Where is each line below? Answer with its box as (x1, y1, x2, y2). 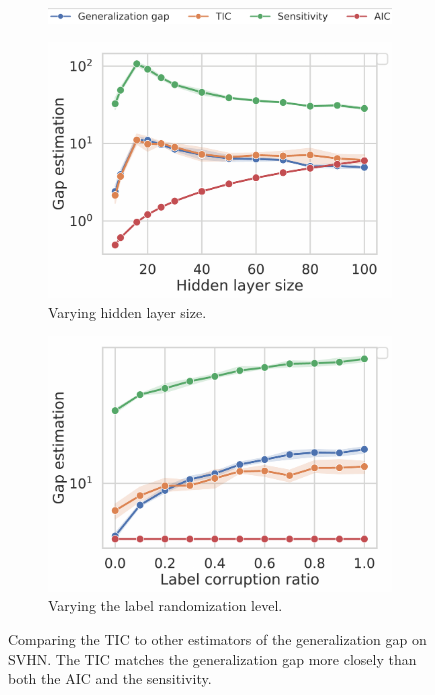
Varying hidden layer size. (48, 301, 207, 322)
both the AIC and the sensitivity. (8, 668, 212, 689)
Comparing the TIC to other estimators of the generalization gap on (8, 629, 427, 650)
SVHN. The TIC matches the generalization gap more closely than (8, 648, 417, 669)
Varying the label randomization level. (48, 595, 283, 616)
